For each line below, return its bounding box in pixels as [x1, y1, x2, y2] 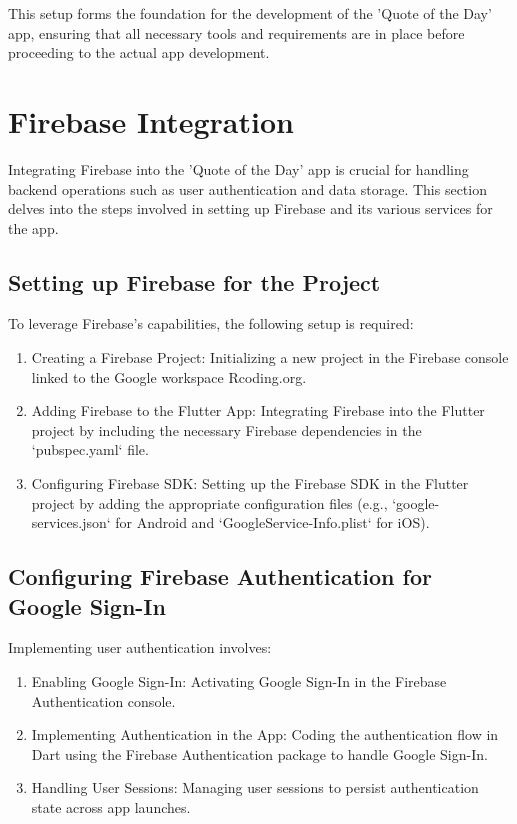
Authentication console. [31, 690, 176, 711]
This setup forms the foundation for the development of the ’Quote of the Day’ [8, 3, 492, 23]
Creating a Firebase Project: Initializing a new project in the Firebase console [31, 347, 509, 368]
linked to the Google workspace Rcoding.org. [31, 366, 307, 387]
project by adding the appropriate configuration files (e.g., [31, 492, 388, 513]
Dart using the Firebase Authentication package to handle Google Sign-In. [31, 743, 488, 764]
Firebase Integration [8, 100, 294, 141]
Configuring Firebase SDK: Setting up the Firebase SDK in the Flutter [31, 473, 469, 494]
